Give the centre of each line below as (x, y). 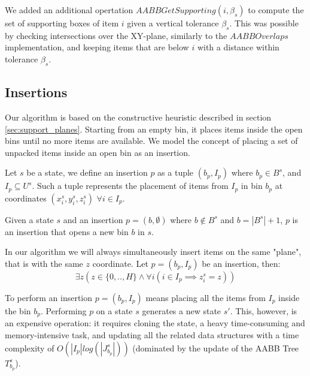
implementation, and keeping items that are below (97, 47)
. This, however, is (264, 311)
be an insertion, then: (241, 263)
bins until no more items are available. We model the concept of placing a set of (151, 141)
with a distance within (238, 47)
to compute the (276, 10)
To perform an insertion (49, 297)
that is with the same (44, 263)
